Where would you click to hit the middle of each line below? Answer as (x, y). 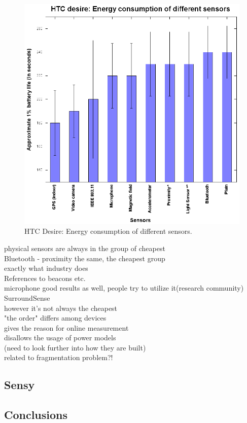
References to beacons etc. (45, 278)
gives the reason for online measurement (66, 327)
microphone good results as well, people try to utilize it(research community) (124, 288)
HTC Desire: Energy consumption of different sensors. (108, 231)
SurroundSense (27, 297)
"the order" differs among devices (55, 318)
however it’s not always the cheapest (61, 308)
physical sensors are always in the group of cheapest (85, 248)
